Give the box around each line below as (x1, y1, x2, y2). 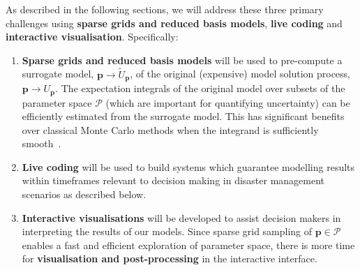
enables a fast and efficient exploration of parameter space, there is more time (22, 237, 355, 252)
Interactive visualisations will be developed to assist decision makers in (22, 210, 341, 225)
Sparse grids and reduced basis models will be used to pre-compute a (22, 52, 343, 67)
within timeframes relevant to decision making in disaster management (22, 173, 325, 188)
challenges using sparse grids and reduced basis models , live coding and (6, 15, 343, 30)
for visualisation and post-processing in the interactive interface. (22, 251, 317, 266)
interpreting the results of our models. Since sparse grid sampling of (22, 224, 313, 239)
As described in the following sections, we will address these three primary (6, 2, 324, 16)
